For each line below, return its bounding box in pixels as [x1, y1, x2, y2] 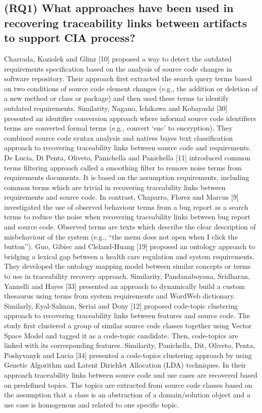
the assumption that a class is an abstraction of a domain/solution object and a [4, 389, 250, 400]
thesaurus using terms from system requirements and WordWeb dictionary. [4, 290, 235, 301]
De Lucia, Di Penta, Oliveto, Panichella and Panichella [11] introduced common [4, 152, 250, 162]
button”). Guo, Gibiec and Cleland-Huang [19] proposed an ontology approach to [4, 241, 255, 252]
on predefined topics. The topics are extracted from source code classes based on [4, 379, 252, 390]
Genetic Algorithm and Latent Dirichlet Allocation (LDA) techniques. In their [4, 360, 246, 370]
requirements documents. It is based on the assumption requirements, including [4, 172, 249, 183]
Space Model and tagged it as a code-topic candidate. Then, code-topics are [4, 330, 238, 340]
